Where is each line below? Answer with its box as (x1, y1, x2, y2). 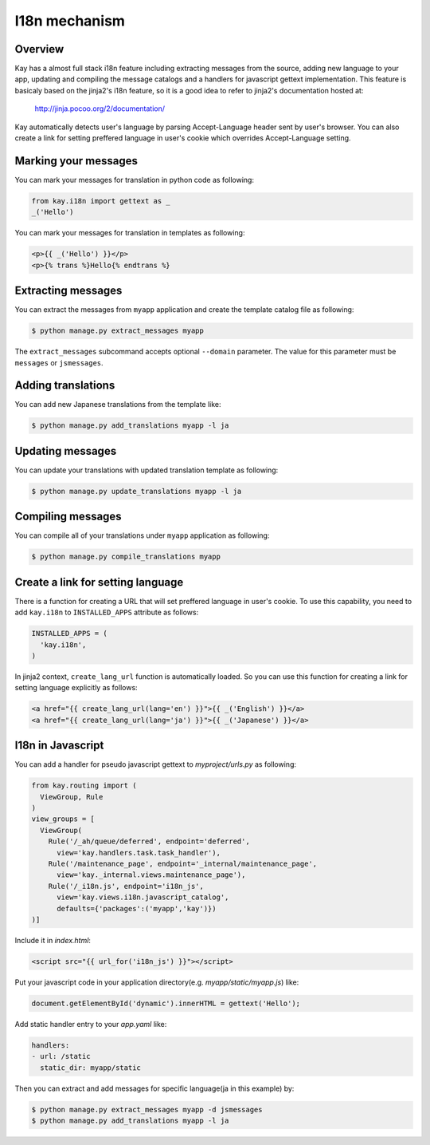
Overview (14, 42, 64, 56)
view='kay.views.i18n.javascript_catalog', (57, 893, 229, 902)
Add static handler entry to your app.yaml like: (14, 1019, 167, 1029)
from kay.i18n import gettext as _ (31, 196, 170, 205)
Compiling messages (14, 510, 123, 523)
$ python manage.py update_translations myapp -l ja (31, 487, 242, 496)
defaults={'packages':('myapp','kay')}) (57, 904, 217, 913)
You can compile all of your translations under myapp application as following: (14, 531, 270, 540)
